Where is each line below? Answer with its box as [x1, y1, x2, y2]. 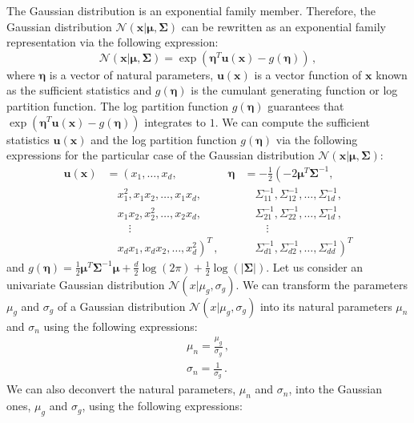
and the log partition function [90, 131, 237, 147]
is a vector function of [254, 66, 362, 83]
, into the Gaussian [288, 381, 383, 397]
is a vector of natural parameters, [49, 66, 214, 83]
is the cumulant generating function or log [191, 82, 398, 99]
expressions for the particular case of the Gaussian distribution [6, 147, 315, 163]
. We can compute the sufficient [215, 113, 370, 130]
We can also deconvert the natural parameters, [6, 381, 236, 397]
